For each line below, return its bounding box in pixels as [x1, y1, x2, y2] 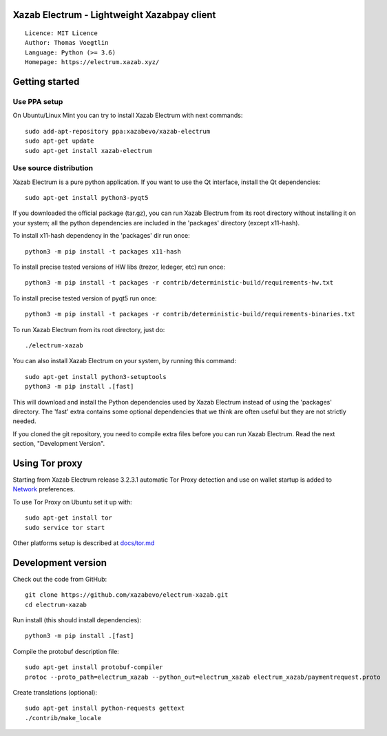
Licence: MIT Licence [25, 30, 98, 37]
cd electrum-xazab [25, 600, 87, 609]
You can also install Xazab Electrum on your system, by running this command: [12, 357, 237, 365]
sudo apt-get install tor [25, 514, 113, 522]
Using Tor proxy [12, 457, 83, 469]
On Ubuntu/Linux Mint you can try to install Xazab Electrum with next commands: [12, 111, 243, 120]
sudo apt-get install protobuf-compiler [25, 664, 163, 671]
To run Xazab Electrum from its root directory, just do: [12, 325, 165, 334]
